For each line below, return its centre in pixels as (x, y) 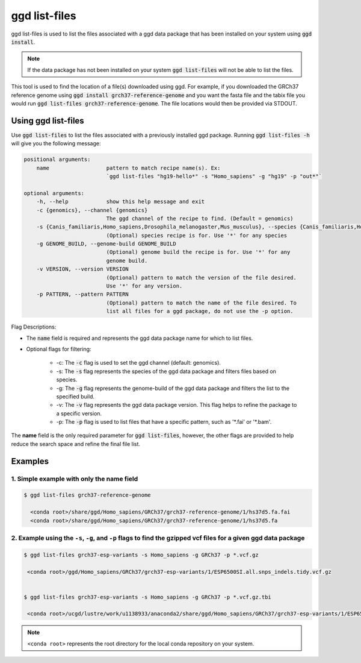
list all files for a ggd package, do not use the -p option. (200, 311)
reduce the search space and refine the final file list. (76, 444)
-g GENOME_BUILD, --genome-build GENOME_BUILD (106, 244)
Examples (30, 461)
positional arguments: (57, 159)
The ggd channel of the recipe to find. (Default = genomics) (200, 218)
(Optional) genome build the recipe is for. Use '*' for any (198, 252)
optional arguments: (54, 193)
